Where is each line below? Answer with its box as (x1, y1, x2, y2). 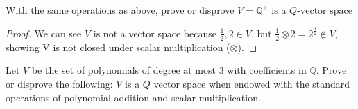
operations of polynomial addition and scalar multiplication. (6, 90, 261, 104)
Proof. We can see (6, 26, 82, 40)
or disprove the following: (6, 76, 113, 90)
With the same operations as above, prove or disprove (6, 3, 235, 17)
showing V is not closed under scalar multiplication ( (6, 39, 230, 54)
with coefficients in (227, 63, 307, 77)
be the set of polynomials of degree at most (31, 63, 216, 77)
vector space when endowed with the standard (153, 76, 350, 90)
